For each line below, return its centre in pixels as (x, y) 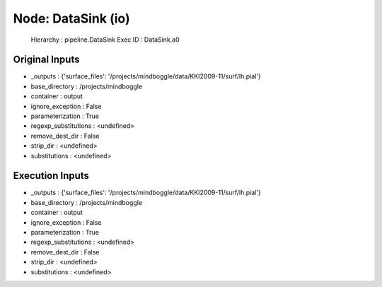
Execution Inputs (51, 176)
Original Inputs (46, 60)
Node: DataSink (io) (71, 18)
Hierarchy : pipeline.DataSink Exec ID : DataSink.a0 (105, 40)
